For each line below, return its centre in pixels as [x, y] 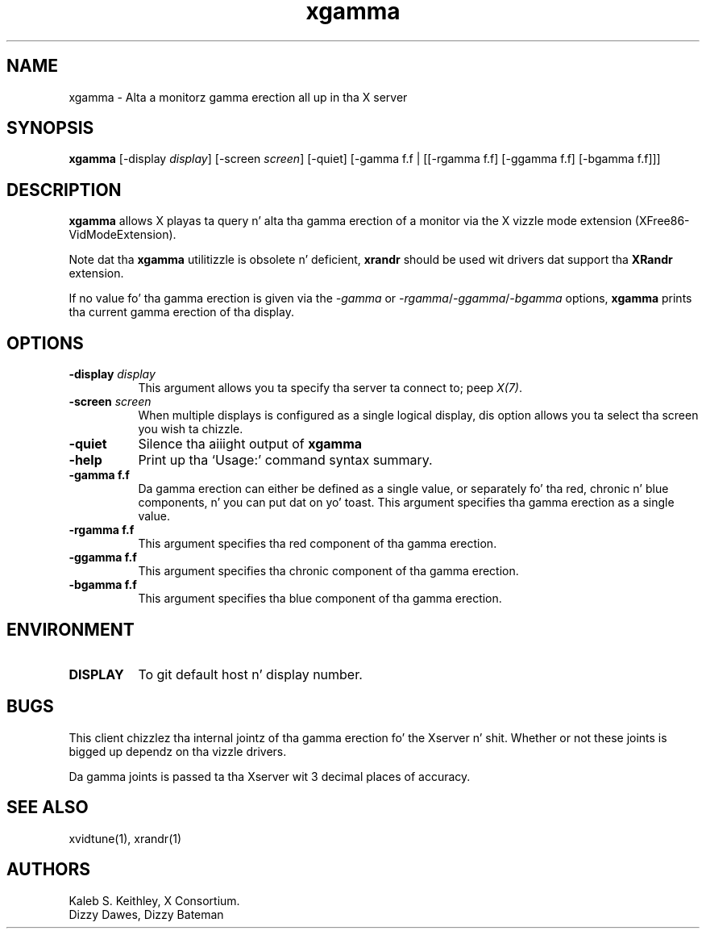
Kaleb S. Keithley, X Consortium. [154, 900]
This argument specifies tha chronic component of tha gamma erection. [328, 571]
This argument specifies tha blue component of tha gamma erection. [320, 599]
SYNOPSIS [50, 128]
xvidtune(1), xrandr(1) [125, 838]
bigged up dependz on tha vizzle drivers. [178, 751]
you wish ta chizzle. [191, 429]
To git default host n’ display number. [250, 674]
